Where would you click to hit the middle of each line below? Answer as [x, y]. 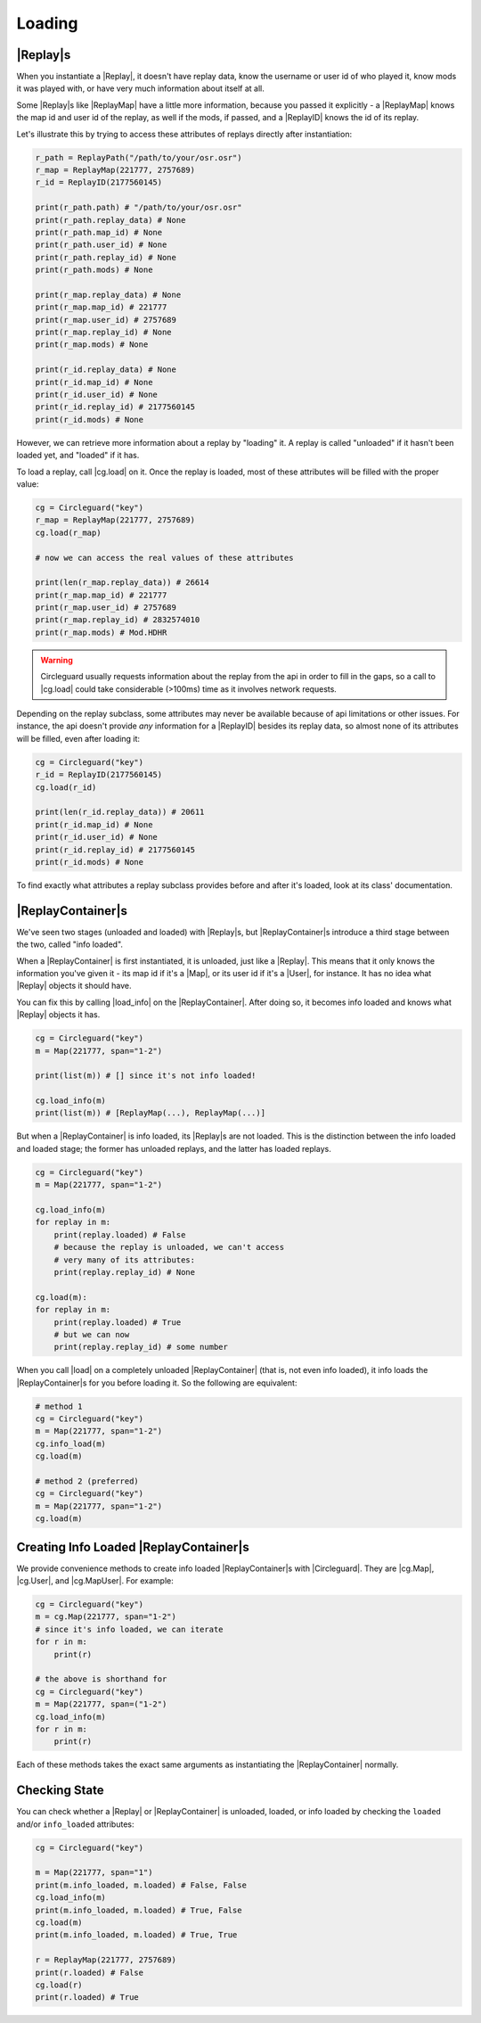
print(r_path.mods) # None [94, 270]
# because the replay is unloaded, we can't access [169, 1247]
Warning [57, 660]
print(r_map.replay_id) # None [104, 333]
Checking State [60, 1791]
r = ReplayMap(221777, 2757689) [106, 1960]
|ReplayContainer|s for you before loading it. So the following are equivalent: [157, 1383]
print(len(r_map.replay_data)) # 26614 [122, 583]
